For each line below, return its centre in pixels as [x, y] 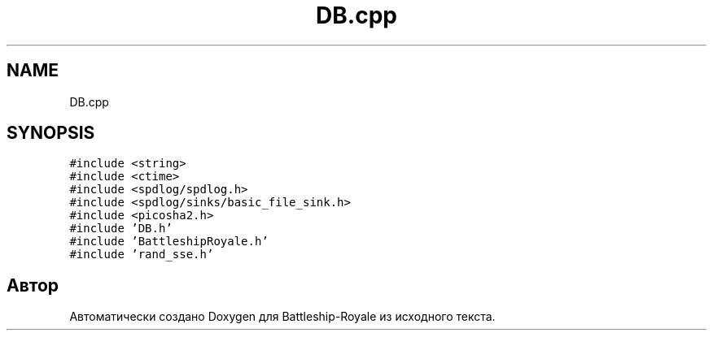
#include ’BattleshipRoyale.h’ [169, 242]
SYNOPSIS [51, 133]
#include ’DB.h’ [121, 229]
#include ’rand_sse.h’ [142, 255]
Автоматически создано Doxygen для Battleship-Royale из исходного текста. [282, 317]
